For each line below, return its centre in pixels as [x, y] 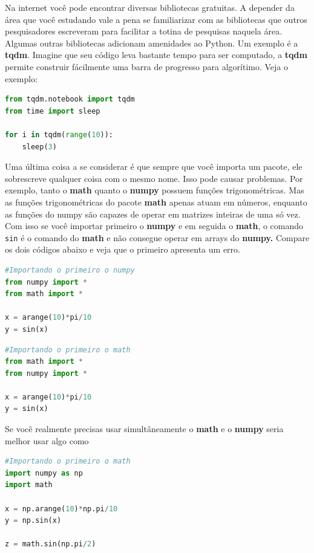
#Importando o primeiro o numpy [70, 270]
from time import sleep [53, 111]
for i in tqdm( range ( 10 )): [59, 134]
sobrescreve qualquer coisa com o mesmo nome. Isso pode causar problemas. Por [154, 178]
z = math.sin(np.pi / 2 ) [51, 544]
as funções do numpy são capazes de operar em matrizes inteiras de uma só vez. [153, 214]
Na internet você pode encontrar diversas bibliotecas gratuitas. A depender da [150, 7]
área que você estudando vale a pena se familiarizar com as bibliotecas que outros [156, 19]
